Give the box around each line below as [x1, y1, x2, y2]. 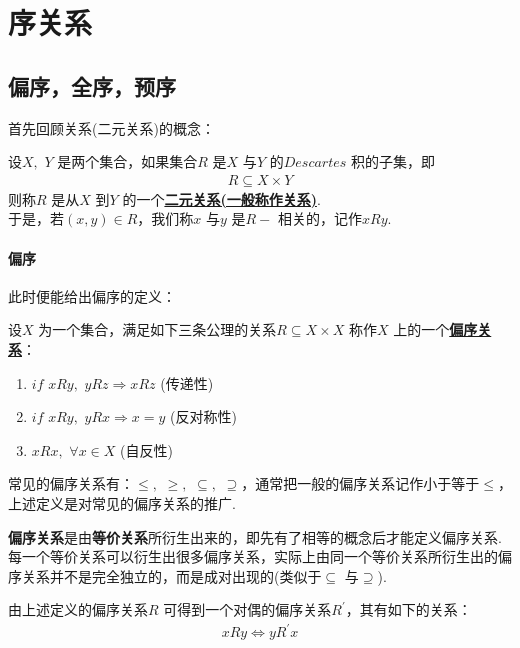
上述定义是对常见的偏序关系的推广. [8, 492, 236, 513]
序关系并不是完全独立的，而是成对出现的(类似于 [8, 565, 322, 586]
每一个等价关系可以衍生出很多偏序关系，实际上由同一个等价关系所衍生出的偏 [8, 546, 512, 567]
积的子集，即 [351, 151, 436, 172]
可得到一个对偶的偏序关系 [163, 599, 332, 620]
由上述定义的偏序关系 [8, 599, 148, 620]
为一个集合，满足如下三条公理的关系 [38, 319, 277, 340]
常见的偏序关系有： [8, 473, 134, 494]
